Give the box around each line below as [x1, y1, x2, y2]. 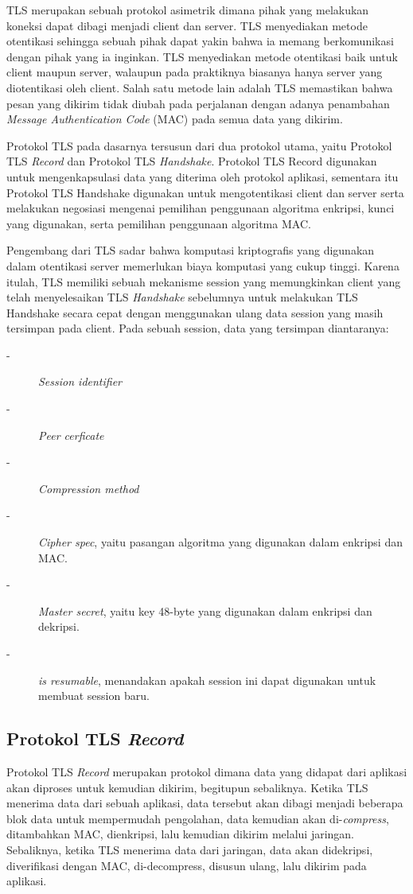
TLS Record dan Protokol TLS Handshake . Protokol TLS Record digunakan [6, 153, 377, 169]
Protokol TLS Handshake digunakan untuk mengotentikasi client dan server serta [6, 184, 404, 200]
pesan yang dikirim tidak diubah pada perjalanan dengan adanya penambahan [6, 95, 390, 111]
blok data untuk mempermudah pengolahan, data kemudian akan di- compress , [6, 810, 389, 826]
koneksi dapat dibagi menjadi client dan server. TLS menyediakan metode [6, 17, 368, 33]
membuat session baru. [38, 687, 150, 704]
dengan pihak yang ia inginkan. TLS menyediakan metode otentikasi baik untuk [6, 48, 398, 64]
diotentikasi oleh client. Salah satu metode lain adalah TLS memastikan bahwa [6, 79, 393, 95]
